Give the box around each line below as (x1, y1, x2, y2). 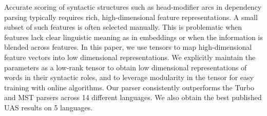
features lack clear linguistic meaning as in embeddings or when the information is (4, 31, 263, 42)
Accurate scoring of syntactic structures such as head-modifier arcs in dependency (4, 2, 262, 12)
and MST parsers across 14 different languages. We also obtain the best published (4, 92, 262, 103)
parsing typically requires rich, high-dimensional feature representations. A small (4, 11, 258, 22)
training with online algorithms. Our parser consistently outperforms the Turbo (4, 82, 254, 92)
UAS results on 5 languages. (4, 102, 93, 112)
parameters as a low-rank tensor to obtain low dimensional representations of (4, 62, 247, 72)
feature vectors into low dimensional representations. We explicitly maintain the (4, 51, 256, 62)
